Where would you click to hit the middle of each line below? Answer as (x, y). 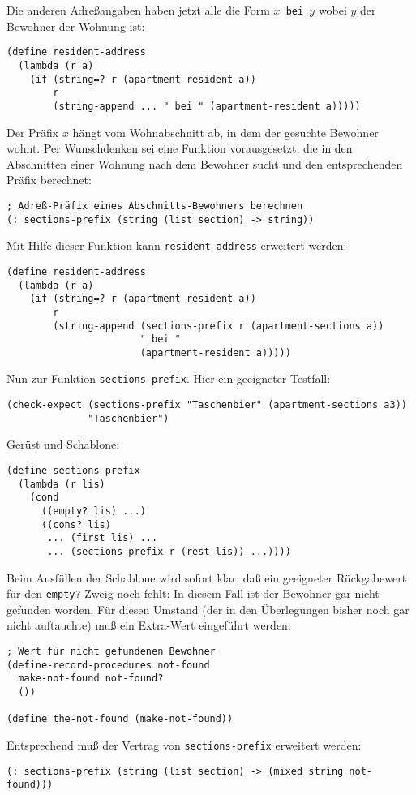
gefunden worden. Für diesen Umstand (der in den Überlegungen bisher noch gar (208, 609)
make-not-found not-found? (91, 679)
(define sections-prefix (73, 471)
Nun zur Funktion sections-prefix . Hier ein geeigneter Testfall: (169, 378)
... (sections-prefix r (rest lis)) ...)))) (169, 551)
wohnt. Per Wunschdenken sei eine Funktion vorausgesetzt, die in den (180, 148)
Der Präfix (33, 132)
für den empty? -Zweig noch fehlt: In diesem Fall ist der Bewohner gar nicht (193, 593)
